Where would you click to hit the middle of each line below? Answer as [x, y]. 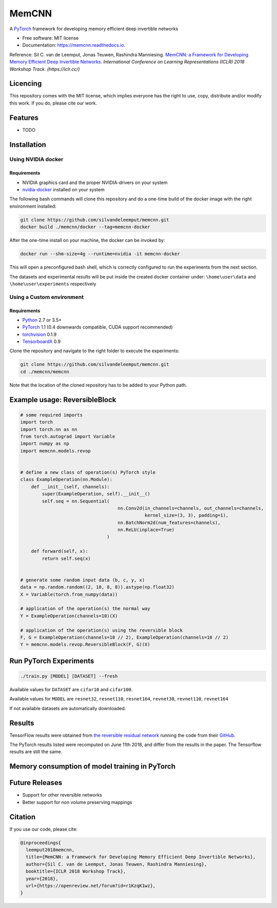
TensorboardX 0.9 [42, 341]
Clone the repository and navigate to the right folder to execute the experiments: [94, 351]
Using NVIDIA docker [36, 159]
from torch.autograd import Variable [68, 437]
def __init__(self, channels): [70, 487]
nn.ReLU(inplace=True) [146, 530]
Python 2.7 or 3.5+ [42, 320]
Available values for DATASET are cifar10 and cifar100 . [71, 689]
